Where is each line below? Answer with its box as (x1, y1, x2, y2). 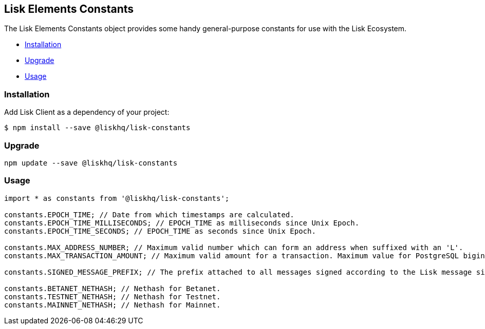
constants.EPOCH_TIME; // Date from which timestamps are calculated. (4, 210, 294, 219)
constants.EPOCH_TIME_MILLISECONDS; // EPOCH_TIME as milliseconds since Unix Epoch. (4, 218, 360, 227)
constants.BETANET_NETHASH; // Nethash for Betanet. (4, 284, 221, 293)
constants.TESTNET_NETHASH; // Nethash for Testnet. (4, 292, 221, 301)
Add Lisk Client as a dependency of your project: (4, 108, 170, 117)
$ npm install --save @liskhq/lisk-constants (4, 124, 191, 132)
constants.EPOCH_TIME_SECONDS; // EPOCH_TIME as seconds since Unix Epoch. (4, 227, 316, 235)
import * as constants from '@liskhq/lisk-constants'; (4, 194, 230, 202)
